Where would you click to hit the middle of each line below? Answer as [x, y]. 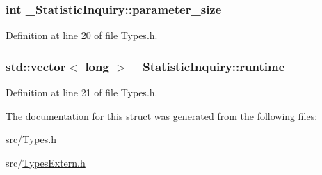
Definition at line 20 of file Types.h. [82, 35]
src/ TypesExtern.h [46, 162]
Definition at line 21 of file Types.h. [82, 92]
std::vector [36, 66]
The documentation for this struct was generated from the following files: [162, 115]
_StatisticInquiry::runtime [209, 66]
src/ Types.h [31, 139]
